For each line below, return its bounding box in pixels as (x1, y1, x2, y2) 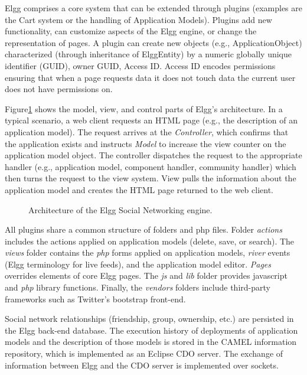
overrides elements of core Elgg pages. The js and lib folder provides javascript (5, 269, 288, 282)
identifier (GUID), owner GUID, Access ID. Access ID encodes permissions (5, 59, 276, 71)
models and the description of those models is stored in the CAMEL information (5, 335, 297, 348)
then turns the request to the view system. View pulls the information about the (5, 172, 296, 184)
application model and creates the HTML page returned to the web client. (5, 183, 273, 195)
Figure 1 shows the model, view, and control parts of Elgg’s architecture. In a (5, 102, 283, 115)
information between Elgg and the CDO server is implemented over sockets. (5, 358, 279, 371)
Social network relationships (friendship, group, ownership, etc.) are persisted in (5, 312, 294, 325)
